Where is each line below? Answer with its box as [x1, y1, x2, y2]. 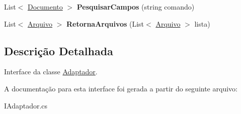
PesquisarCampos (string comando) [76, 2, 195, 12]
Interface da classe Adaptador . [4, 66, 98, 77]
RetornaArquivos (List [66, 18, 144, 29]
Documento [27, 2, 63, 12]
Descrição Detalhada [4, 43, 113, 58]
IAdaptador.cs [4, 100, 48, 110]
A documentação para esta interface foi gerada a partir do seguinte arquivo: [4, 83, 237, 93]
